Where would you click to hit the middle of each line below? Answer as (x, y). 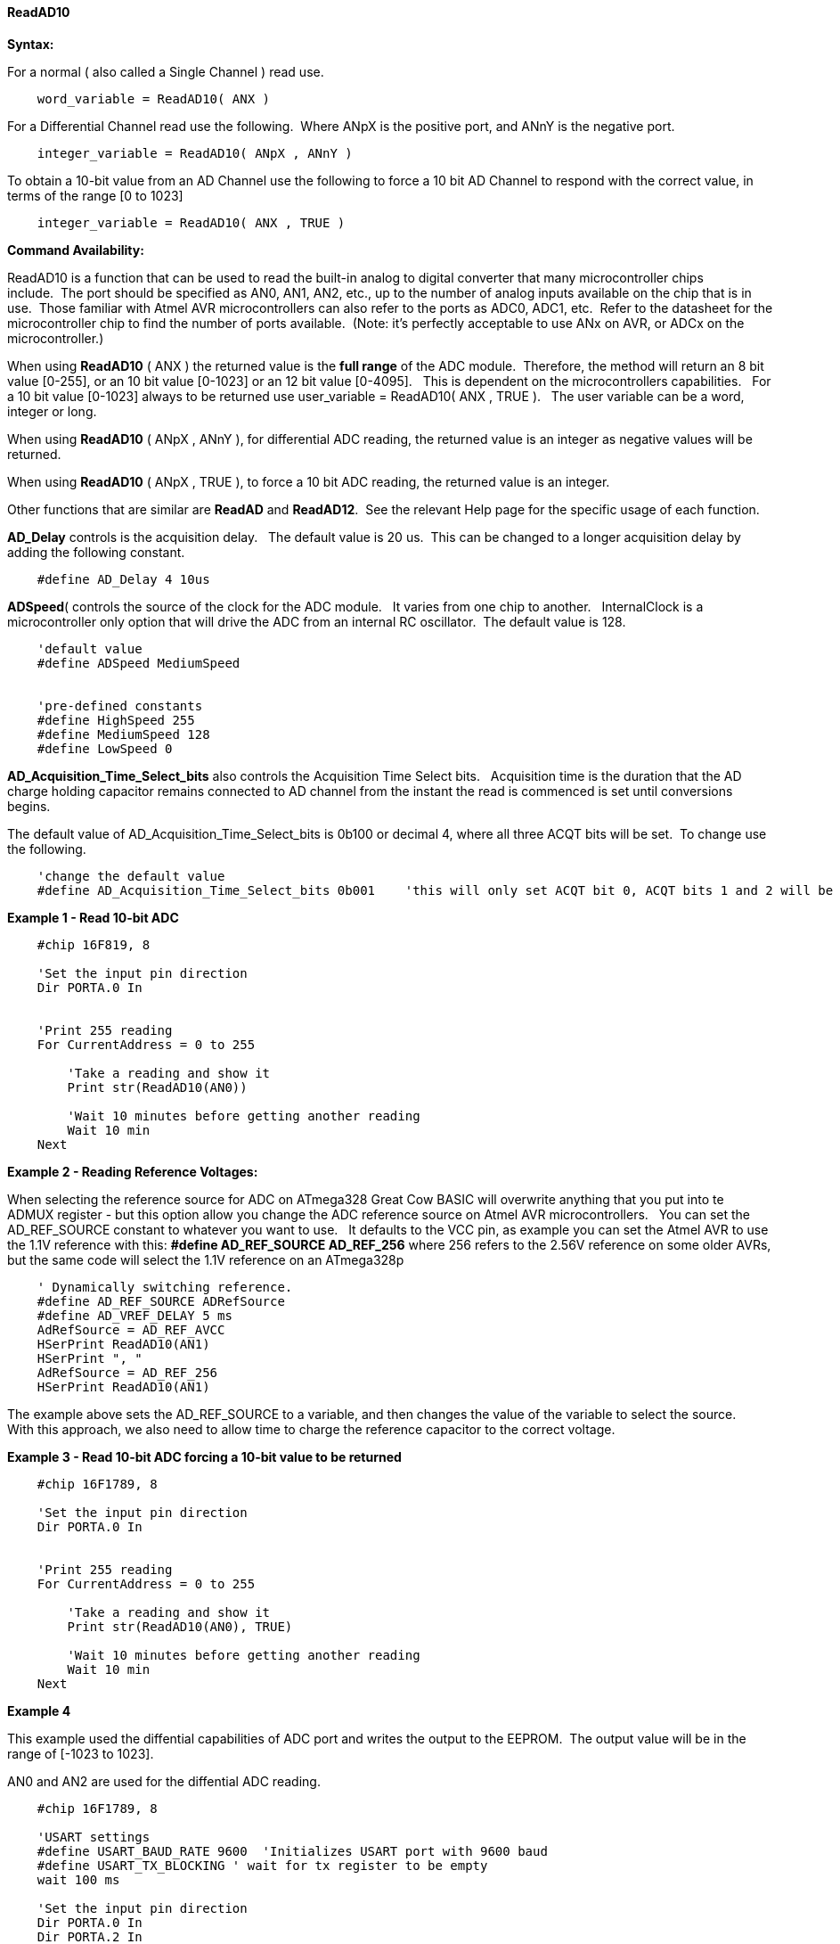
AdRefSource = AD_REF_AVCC (131, 1329)
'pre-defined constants (120, 705)
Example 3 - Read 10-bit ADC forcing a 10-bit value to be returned (204, 1456)
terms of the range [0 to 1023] (95, 195)
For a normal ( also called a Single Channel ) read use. (166, 71)
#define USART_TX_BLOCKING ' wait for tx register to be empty (262, 1865)
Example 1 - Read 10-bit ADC (93, 917)
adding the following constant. (96, 552)
